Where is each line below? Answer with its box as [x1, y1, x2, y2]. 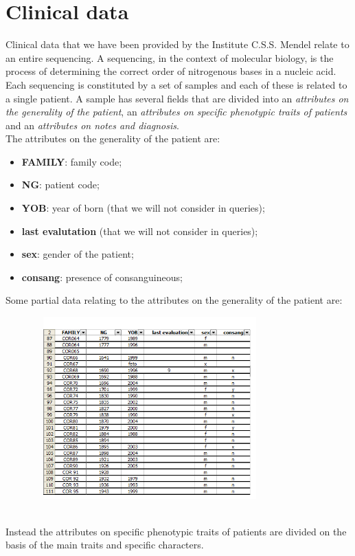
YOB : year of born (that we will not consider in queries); [21, 201, 265, 215]
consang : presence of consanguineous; [21, 269, 183, 284]
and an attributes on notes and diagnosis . [5, 118, 179, 132]
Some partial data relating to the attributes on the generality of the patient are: [5, 293, 343, 307]
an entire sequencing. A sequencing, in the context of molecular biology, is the [5, 50, 334, 65]
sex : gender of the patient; [21, 247, 134, 261]
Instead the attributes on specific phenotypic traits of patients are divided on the [5, 524, 347, 538]
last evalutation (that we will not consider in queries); [21, 223, 258, 238]
